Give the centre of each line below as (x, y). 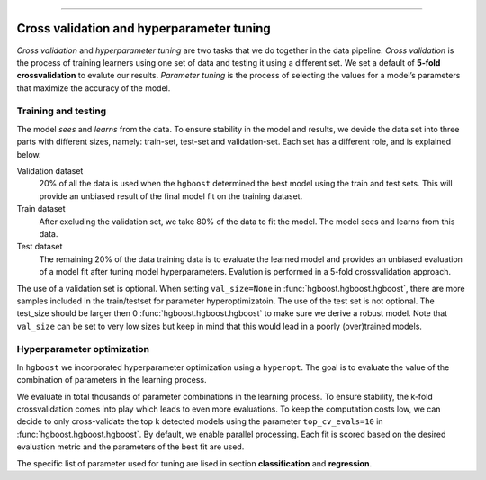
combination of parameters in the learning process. (112, 380)
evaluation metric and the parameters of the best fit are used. (130, 447)
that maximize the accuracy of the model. (94, 88)
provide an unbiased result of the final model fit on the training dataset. (171, 196)
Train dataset (41, 209)
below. (29, 154)
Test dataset (40, 247)
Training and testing (62, 111)
